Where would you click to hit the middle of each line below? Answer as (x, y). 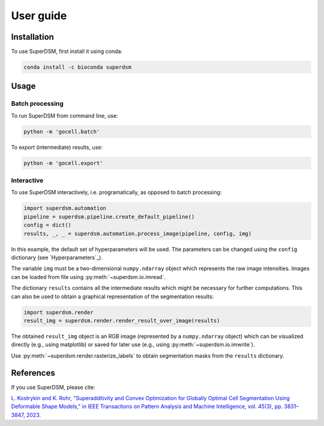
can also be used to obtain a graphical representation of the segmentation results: (112, 296)
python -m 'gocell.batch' (62, 131)
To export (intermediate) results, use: (57, 147)
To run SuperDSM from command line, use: (64, 115)
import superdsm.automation (65, 208)
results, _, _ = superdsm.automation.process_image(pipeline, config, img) (138, 233)
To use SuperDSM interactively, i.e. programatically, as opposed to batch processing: (116, 193)
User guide (39, 16)
